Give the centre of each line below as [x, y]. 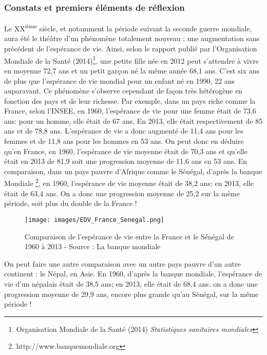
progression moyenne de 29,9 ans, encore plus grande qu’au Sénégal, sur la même [131, 294]
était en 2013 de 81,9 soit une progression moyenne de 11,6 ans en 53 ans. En [126, 161]
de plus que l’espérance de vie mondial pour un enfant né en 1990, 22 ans [120, 80]
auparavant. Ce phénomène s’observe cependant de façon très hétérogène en [123, 91]
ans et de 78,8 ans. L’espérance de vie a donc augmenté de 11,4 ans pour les [124, 131]
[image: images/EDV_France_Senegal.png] [95, 220]
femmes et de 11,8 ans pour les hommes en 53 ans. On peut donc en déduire [124, 141]
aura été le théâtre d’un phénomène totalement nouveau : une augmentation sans [132, 38]
